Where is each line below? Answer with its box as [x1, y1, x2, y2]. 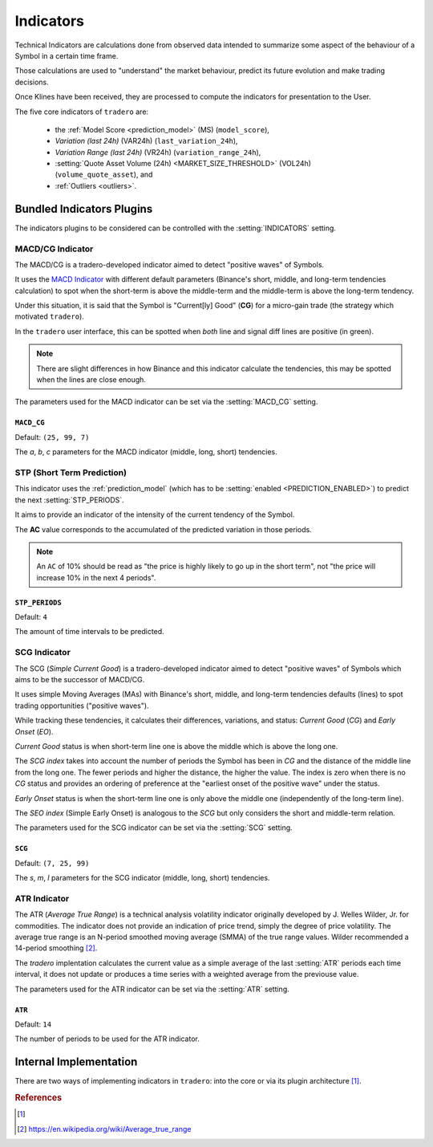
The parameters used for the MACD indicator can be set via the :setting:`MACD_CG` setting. [14, 397, 318, 407]
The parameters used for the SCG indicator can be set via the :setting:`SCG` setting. [14, 823, 293, 832]
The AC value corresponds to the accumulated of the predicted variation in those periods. [14, 524, 312, 534]
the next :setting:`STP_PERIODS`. [14, 494, 124, 505]
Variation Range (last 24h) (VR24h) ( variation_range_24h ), [55, 147, 261, 157]
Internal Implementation [14, 1055, 138, 1069]
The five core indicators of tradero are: [14, 107, 148, 116]
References [14, 1092, 63, 1104]
